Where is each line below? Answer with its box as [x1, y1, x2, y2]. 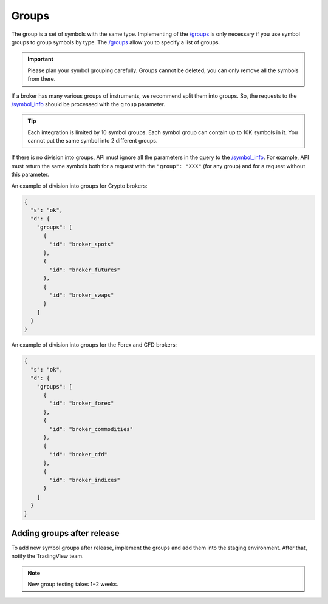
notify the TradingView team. [11, 552, 84, 560]
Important [27, 55, 54, 63]
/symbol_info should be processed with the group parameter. [11, 100, 165, 107]
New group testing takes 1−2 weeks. [27, 580, 118, 588]
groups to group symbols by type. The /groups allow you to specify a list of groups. [11, 38, 220, 46]
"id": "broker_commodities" [49, 426, 134, 432]
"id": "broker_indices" [49, 477, 121, 483]
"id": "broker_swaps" [49, 291, 114, 299]
